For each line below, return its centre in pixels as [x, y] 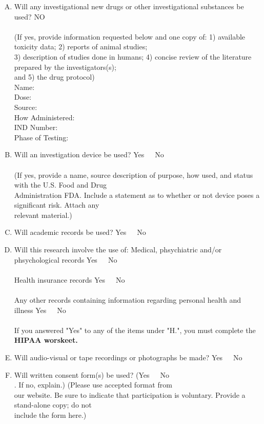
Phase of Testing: [41, 137]
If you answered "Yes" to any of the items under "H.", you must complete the [135, 330]
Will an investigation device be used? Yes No [89, 154]
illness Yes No [40, 310]
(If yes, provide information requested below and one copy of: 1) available [130, 36]
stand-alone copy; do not [53, 405]
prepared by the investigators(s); [65, 67]
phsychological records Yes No [66, 259]
